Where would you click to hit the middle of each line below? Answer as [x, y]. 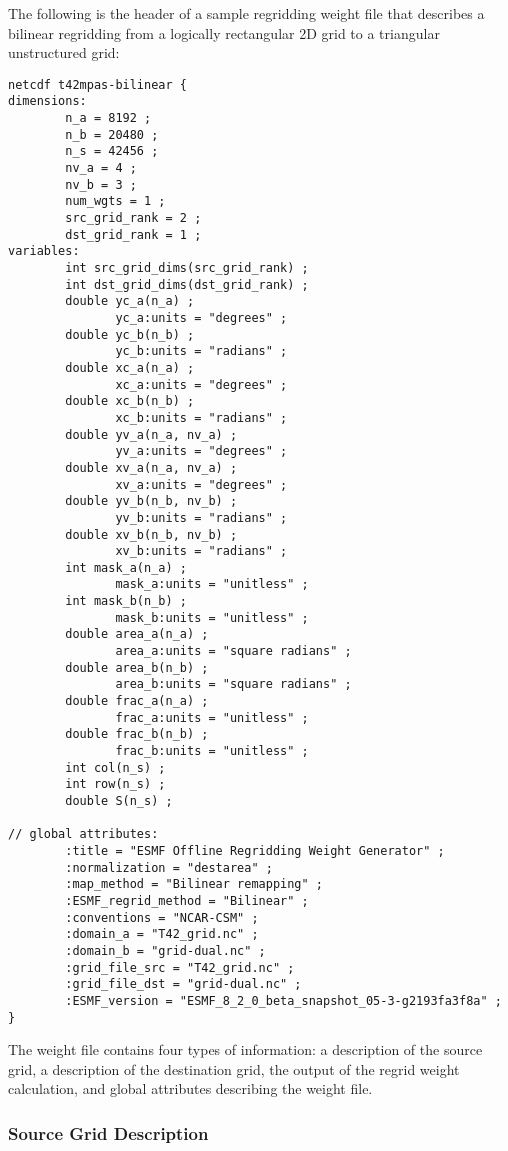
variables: [44, 251]
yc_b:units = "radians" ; [201, 351]
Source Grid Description [108, 1132]
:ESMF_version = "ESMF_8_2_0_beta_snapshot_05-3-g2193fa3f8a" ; [283, 1000]
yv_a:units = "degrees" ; [201, 451]
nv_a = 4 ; [101, 168]
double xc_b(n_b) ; [130, 401]
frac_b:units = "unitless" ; [212, 751]
